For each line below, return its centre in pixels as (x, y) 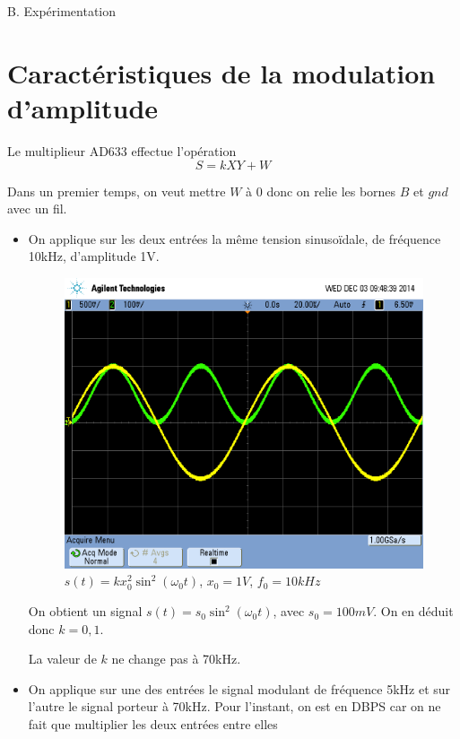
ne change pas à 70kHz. (176, 659)
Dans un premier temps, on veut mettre (117, 191)
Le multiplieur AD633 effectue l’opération (122, 150)
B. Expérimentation (62, 11)
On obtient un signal (85, 611)
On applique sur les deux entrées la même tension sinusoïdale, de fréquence (234, 238)
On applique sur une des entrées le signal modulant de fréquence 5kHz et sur (239, 688)
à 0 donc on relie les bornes (321, 191)
